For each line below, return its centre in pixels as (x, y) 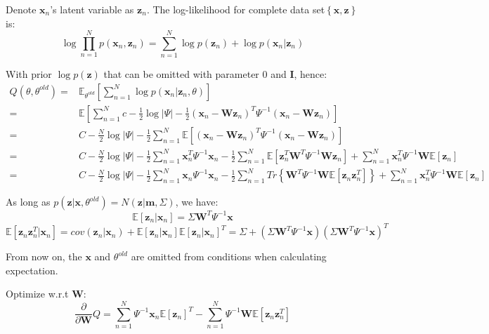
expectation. (32, 270)
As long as (28, 202)
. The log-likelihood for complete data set (236, 9)
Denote (21, 9)
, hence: (311, 74)
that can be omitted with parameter (181, 74)
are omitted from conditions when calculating (229, 256)
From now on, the (44, 256)
